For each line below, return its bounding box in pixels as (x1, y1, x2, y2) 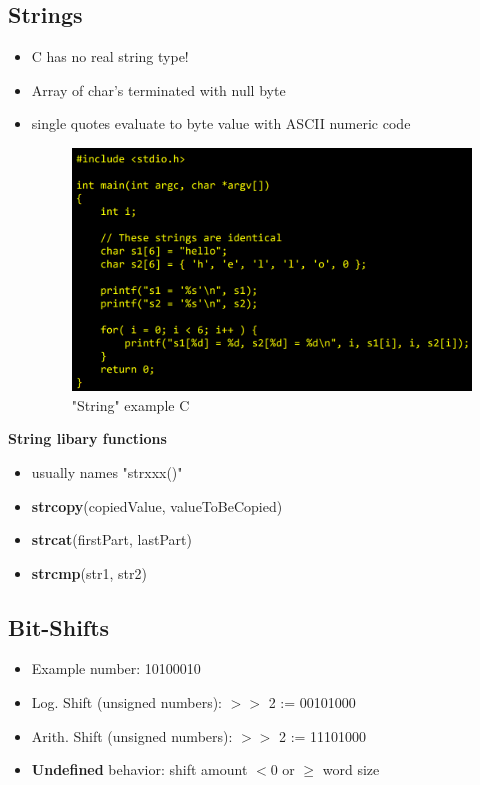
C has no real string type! (31, 46, 189, 67)
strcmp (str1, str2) (31, 562, 147, 583)
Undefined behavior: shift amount (31, 759, 248, 780)
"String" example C (71, 394, 190, 415)
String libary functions (8, 428, 167, 449)
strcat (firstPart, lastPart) (31, 529, 192, 550)
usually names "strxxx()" (31, 461, 183, 482)
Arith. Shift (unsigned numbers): (31, 725, 233, 746)
